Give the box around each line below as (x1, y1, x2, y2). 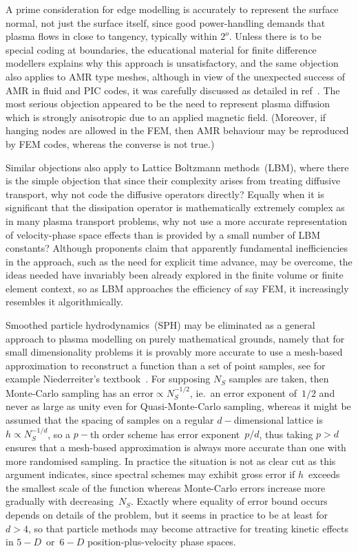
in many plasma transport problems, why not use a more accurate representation (6, 213, 348, 228)
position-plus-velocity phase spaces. (87, 534, 236, 549)
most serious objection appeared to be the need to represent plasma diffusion (6, 96, 330, 111)
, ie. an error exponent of (190, 385, 297, 400)
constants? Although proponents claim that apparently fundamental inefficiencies (6, 241, 348, 255)
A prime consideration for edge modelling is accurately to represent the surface (6, 2, 339, 16)
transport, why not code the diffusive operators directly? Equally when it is (6, 186, 324, 201)
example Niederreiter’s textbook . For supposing (6, 371, 211, 386)
